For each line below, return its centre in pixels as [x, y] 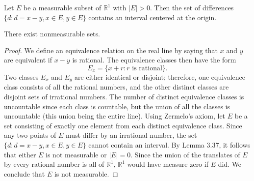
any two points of [30, 135]
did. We [230, 164]
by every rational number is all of [54, 164]
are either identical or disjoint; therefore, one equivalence [160, 76]
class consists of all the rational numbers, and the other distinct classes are [116, 87]
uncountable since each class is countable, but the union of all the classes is [117, 106]
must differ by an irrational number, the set [131, 135]
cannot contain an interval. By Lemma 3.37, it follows [169, 144]
